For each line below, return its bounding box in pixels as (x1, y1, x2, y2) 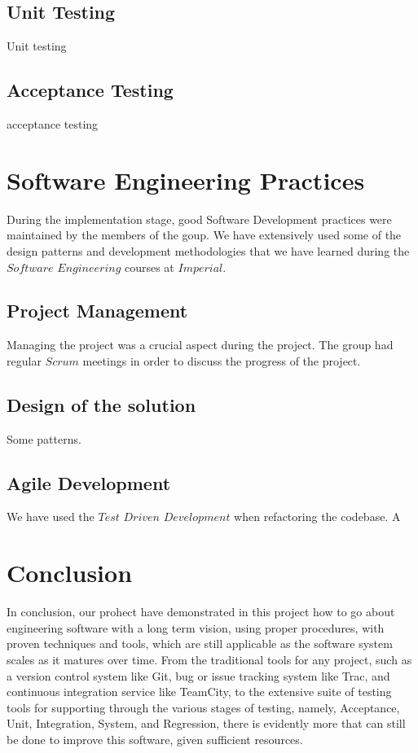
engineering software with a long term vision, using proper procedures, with (7, 619, 385, 636)
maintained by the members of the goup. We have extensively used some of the (7, 226, 402, 243)
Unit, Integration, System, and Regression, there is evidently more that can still (7, 715, 406, 732)
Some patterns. (7, 430, 81, 447)
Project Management (7, 298, 188, 323)
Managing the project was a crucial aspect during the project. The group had (7, 336, 394, 353)
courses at (124, 258, 174, 275)
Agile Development (7, 470, 171, 495)
